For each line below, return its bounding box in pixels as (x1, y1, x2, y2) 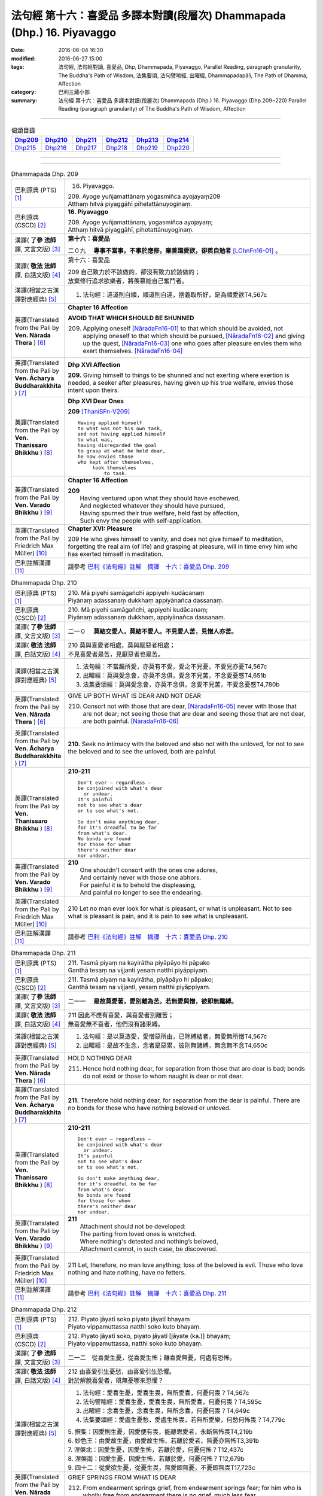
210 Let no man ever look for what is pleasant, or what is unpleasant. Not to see (68, 904, 292, 913)
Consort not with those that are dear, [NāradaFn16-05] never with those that (83, 702, 297, 710)
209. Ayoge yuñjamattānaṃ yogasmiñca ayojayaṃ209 (68, 192, 221, 200)
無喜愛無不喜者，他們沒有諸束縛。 (68, 1020, 164, 1028)
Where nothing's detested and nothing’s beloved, (80, 1237, 218, 1245)
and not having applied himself (77, 431, 166, 437)
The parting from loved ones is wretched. (80, 1230, 197, 1238)
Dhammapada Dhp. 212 (11, 1305, 77, 1313)
